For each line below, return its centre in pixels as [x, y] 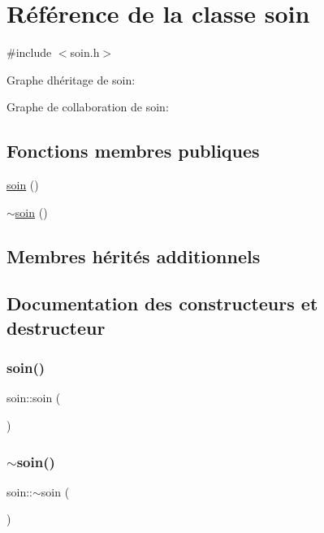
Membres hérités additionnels [134, 256]
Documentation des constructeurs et [162, 303]
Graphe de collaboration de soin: [88, 107]
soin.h [85, 52]
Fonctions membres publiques [133, 151]
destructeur [56, 327]
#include [29, 52]
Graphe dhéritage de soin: [71, 79]
